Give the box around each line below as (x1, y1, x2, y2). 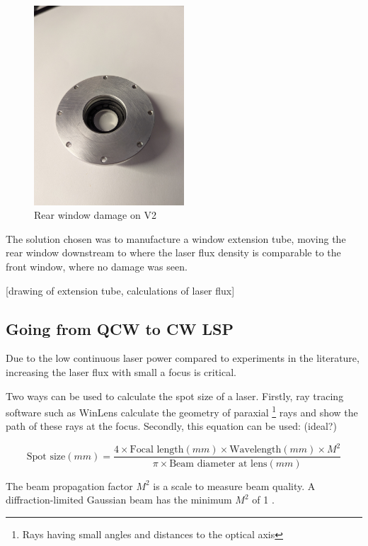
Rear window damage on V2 (34, 207, 156, 222)
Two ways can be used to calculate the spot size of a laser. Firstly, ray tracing (6, 388, 344, 403)
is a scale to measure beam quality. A (153, 478, 316, 493)
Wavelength (229, 445, 282, 455)
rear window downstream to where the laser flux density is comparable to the (6, 245, 341, 260)
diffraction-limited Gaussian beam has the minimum (6, 492, 232, 507)
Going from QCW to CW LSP (6, 317, 234, 339)
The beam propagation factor (6, 478, 133, 493)
